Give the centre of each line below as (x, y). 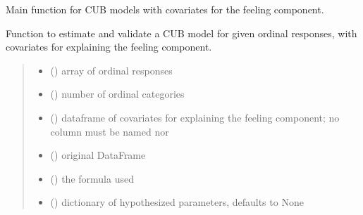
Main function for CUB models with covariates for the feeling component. (165, 9)
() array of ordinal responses (111, 70)
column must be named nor (110, 131)
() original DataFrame (98, 155)
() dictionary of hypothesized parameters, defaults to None (177, 202)
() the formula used (92, 178)
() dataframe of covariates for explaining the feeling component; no (195, 117)
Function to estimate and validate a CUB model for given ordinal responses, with (181, 33)
